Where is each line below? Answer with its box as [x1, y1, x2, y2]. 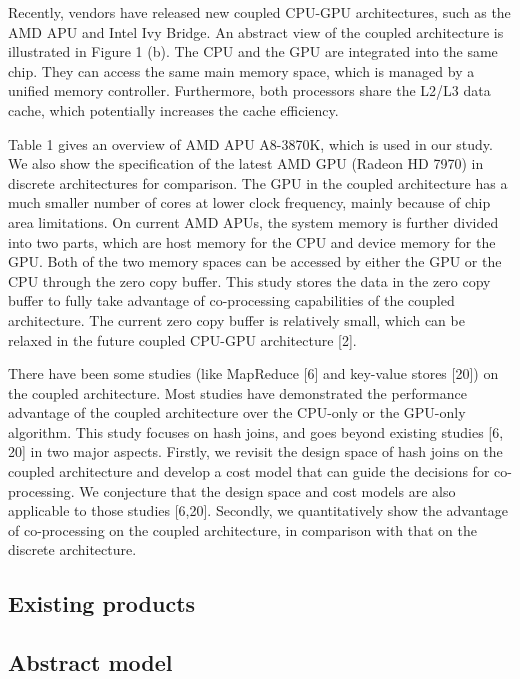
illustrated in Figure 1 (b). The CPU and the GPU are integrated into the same [8, 41, 498, 62]
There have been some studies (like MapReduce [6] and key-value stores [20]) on [8, 363, 499, 384]
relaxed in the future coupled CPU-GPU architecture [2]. [8, 329, 357, 350]
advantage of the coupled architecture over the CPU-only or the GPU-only [8, 402, 466, 423]
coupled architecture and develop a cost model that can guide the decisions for [8, 461, 490, 482]
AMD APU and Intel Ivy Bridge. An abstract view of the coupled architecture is [8, 21, 504, 42]
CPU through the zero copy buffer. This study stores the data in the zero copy [8, 270, 491, 291]
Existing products [8, 588, 196, 619]
